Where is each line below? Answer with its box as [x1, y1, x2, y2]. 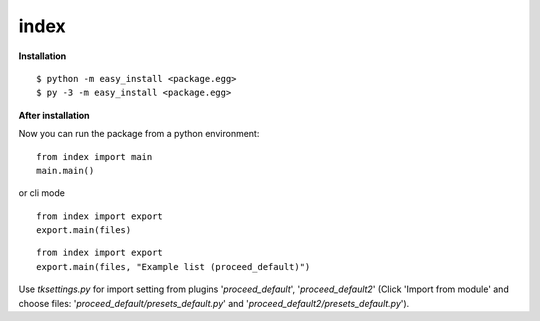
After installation [18, 109, 90, 121]
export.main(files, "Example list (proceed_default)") [36, 261, 311, 272]
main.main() [36, 165, 95, 176]
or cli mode [18, 187, 65, 199]
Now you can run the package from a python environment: [18, 128, 260, 140]
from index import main [36, 151, 153, 162]
